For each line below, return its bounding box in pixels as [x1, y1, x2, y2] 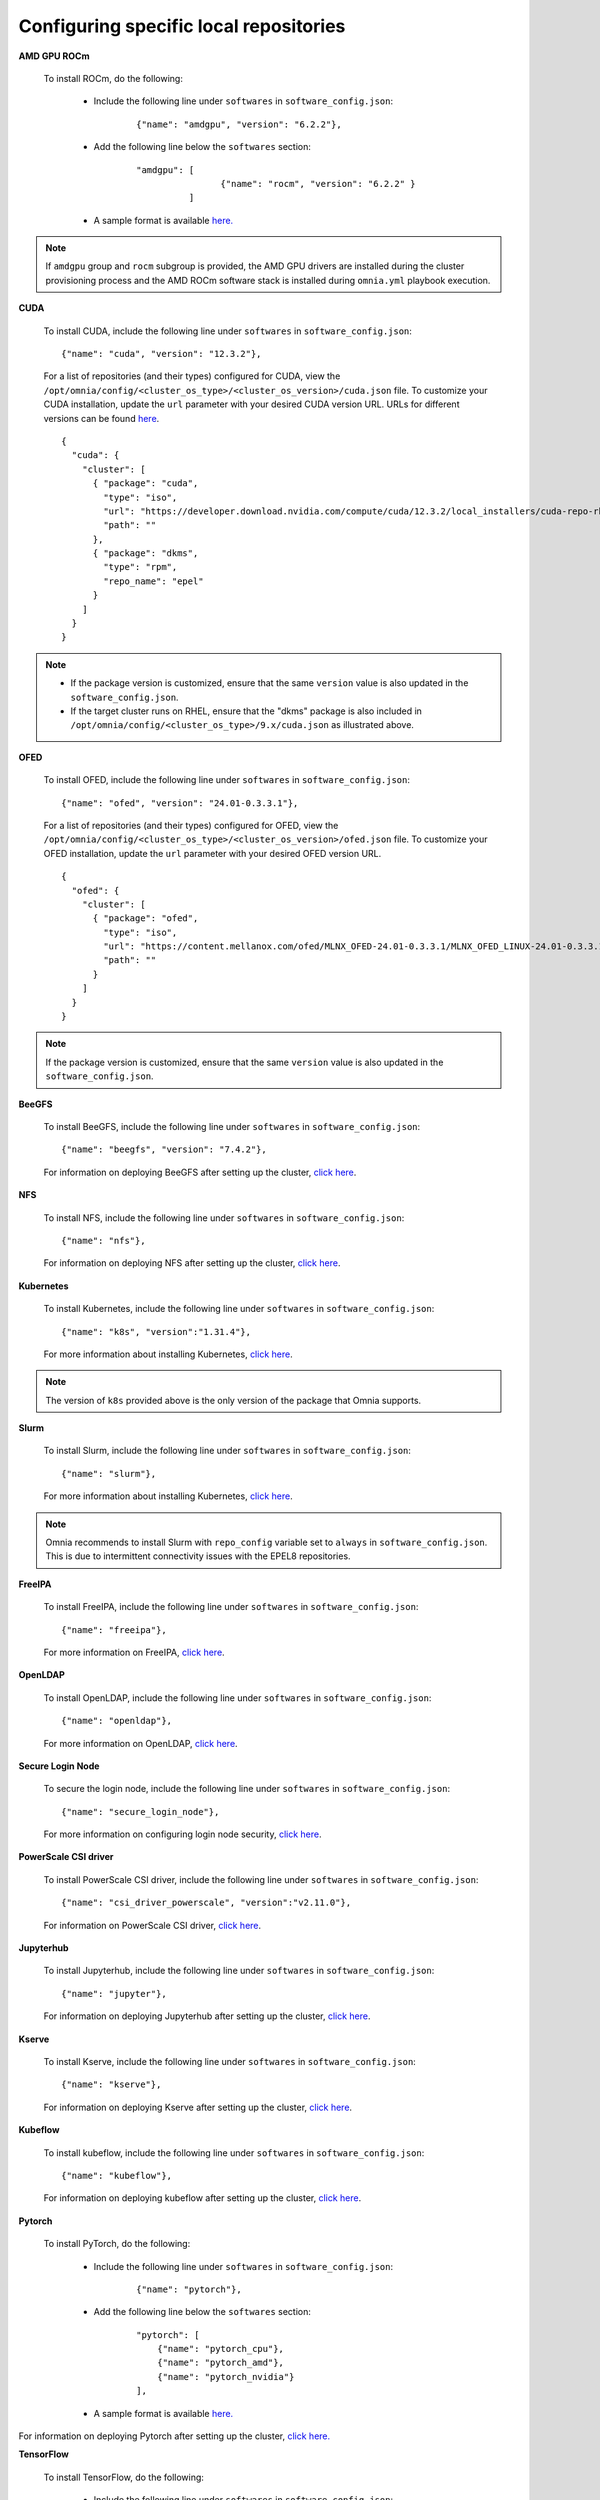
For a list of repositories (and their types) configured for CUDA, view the [43, 370, 341, 382]
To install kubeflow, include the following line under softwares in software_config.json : [43, 2146, 425, 2159]
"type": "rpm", [103, 561, 178, 573]
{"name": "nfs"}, [61, 1235, 146, 1246]
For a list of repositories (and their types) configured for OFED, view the [43, 819, 339, 831]
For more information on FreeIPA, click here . [43, 1646, 225, 1658]
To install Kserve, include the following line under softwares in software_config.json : [43, 2056, 417, 2067]
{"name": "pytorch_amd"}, [156, 2357, 285, 2369]
